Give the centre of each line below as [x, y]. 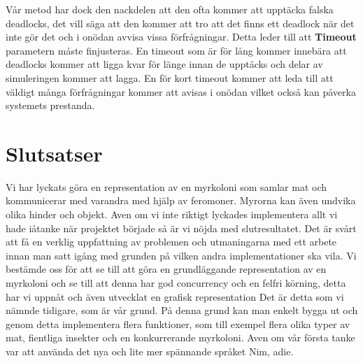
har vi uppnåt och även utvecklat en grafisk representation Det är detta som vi [175, 296]
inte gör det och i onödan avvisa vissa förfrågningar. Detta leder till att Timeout [181, 37]
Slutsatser [54, 153]
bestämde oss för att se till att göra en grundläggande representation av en [166, 269]
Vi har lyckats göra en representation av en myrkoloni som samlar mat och [166, 186]
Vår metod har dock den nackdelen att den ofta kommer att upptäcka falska [170, 9]
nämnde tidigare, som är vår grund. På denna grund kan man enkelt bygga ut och [182, 310]
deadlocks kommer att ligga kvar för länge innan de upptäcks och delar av [164, 64]
